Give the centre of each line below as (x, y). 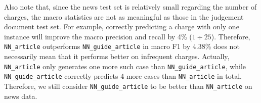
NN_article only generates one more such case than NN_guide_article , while (125, 66)
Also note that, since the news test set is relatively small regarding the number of (130, 7)
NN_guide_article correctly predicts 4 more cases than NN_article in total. (123, 76)
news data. (21, 96)
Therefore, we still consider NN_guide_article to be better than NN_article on (128, 86)
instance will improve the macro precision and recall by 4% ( (98, 36)
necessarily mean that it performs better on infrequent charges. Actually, (117, 56)
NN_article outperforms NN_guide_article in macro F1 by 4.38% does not (122, 46)
